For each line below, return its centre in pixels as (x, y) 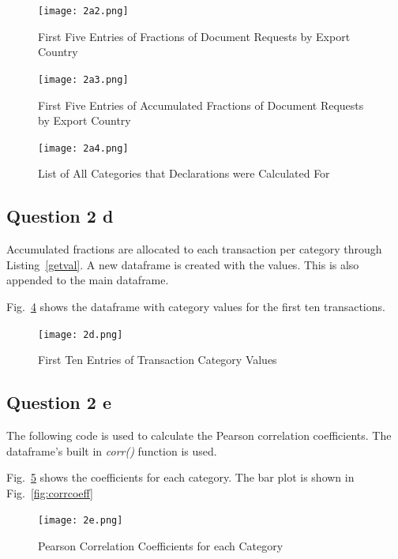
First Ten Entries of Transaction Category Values (158, 360)
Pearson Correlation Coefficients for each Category (161, 546)
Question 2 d (60, 216)
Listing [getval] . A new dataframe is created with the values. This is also (183, 264)
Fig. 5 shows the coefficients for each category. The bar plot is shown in (180, 477)
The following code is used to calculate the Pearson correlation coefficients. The (199, 435)
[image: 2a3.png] (83, 79)
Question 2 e (59, 402)
